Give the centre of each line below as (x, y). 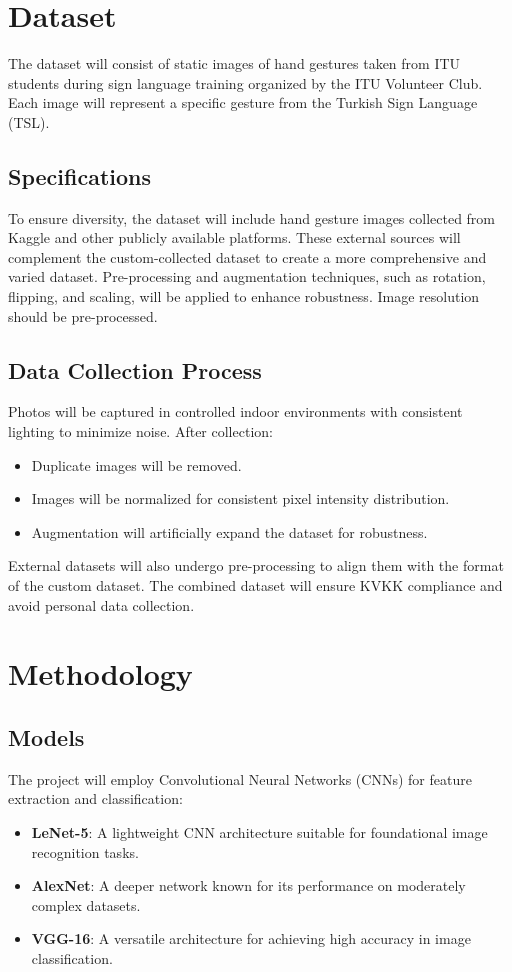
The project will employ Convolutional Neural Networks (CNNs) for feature (240, 778)
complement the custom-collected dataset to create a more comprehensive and (247, 256)
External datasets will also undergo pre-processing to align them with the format (256, 565)
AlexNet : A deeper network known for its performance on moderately (248, 885)
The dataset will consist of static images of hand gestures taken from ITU (234, 63)
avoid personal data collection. (101, 604)
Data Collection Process (135, 369)
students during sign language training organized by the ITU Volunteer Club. (245, 82)
